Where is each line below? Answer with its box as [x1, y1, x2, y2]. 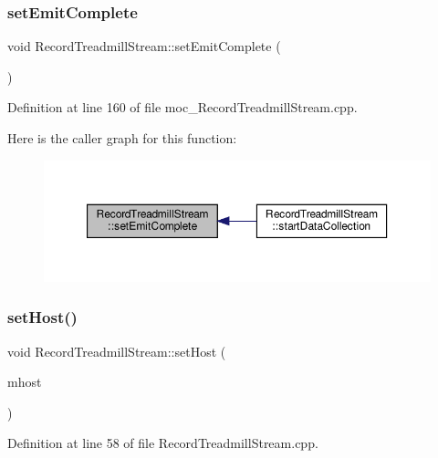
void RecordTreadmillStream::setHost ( [7, 341, 226, 360]
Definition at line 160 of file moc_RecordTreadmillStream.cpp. [7, 98, 358, 117]
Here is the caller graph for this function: [7, 129, 237, 147]
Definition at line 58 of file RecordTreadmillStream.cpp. [7, 433, 318, 453]
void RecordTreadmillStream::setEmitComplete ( [7, 36, 281, 56]
